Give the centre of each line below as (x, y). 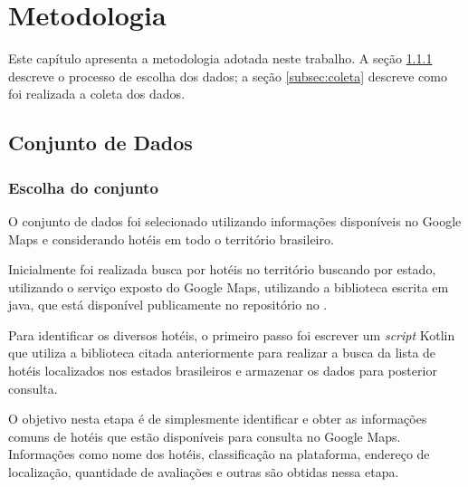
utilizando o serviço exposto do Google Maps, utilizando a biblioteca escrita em (229, 286)
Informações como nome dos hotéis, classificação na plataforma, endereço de (219, 454)
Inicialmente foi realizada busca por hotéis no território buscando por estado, (222, 269)
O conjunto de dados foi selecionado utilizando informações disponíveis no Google (235, 220)
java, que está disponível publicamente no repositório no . (168, 305)
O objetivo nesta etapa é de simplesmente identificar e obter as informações (218, 419)
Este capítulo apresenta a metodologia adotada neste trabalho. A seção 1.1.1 (220, 58)
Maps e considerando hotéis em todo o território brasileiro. (171, 239)
